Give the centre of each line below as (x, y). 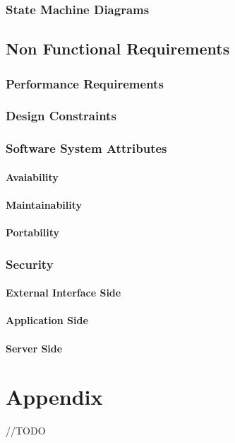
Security (30, 264)
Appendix (54, 397)
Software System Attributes (86, 148)
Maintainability (44, 204)
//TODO (26, 431)
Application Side (47, 320)
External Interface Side (64, 293)
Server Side (34, 348)
